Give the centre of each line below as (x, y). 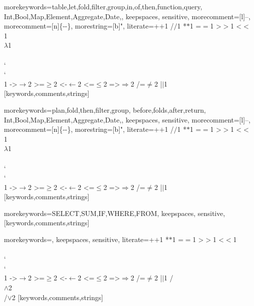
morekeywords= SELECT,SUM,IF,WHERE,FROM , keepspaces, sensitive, (115, 213)
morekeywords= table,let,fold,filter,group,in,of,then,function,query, (103, 6)
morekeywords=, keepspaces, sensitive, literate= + (79, 239)
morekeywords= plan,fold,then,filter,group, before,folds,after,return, (105, 109)
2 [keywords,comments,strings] (58, 297)
